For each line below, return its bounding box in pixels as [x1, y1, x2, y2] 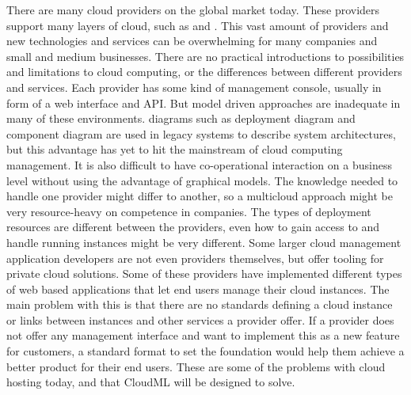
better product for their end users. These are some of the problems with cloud [6, 358, 386, 374]
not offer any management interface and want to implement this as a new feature [6, 327, 400, 344]
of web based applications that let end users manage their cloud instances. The [6, 280, 390, 297]
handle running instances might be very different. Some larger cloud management [6, 234, 401, 250]
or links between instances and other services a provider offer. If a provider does [6, 311, 394, 328]
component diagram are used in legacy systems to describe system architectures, [6, 125, 396, 142]
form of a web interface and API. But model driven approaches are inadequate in [6, 94, 401, 111]
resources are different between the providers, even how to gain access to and [6, 218, 380, 235]
